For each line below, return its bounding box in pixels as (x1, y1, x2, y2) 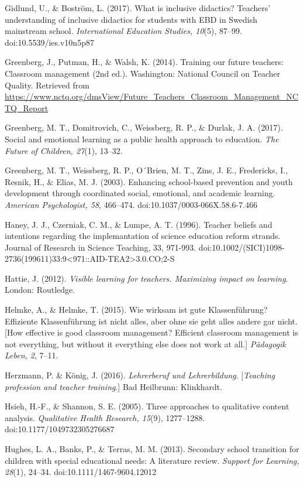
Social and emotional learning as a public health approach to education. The (5, 132, 279, 145)
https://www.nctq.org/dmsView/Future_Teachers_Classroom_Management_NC (5, 90, 299, 102)
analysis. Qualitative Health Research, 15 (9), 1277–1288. (5, 411, 205, 423)
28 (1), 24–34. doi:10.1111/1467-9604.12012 (5, 466, 157, 478)
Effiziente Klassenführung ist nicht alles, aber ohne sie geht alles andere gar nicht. (5, 315, 298, 327)
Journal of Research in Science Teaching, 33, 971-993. (5, 241, 196, 253)
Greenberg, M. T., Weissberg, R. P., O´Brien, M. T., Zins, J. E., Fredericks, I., (5, 164, 288, 176)
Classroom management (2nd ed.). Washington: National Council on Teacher (5, 67, 281, 79)
